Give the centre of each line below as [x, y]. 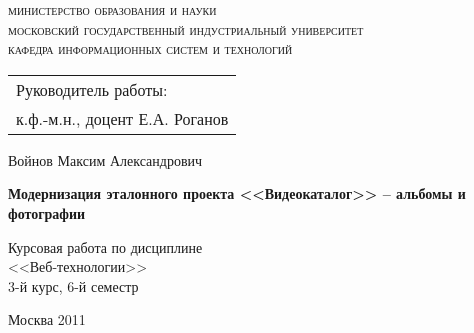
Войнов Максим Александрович [105, 159]
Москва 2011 [47, 319]
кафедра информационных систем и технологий [150, 48]
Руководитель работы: [92, 89]
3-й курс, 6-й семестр [73, 285]
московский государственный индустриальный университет [186, 28]
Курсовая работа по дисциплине [105, 246]
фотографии [47, 212]
